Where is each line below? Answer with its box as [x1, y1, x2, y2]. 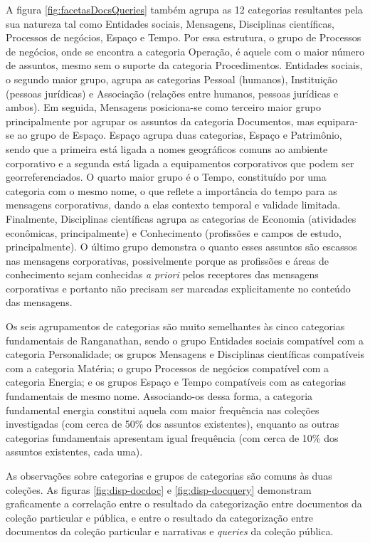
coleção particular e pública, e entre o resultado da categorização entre [6, 510, 313, 524]
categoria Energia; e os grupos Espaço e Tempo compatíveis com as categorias [6, 374, 347, 389]
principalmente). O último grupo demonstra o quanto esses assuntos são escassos [6, 239, 357, 254]
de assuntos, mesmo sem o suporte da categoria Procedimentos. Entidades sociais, [6, 58, 363, 73]
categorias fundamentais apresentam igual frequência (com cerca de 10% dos [6, 430, 339, 445]
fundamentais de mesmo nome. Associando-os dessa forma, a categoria [6, 389, 313, 404]
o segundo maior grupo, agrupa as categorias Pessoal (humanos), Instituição [6, 71, 338, 86]
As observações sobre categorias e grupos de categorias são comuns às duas [6, 468, 332, 483]
